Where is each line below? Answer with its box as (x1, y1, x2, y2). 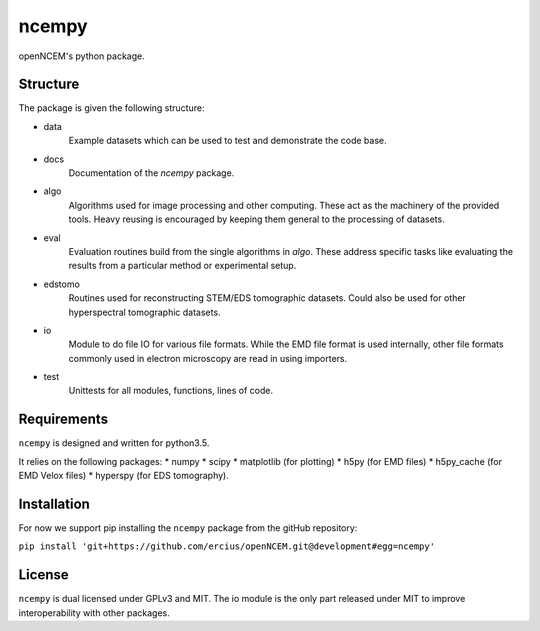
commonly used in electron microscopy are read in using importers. (68, 352, 348, 364)
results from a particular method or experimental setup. (68, 260, 297, 272)
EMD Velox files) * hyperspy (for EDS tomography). (18, 470, 229, 482)
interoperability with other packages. (18, 606, 170, 619)
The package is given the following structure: (18, 102, 205, 114)
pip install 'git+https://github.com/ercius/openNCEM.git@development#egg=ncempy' (18, 541, 435, 552)
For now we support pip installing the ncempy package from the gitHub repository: (18, 522, 358, 534)
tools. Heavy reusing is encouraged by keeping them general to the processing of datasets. (68, 213, 445, 225)
